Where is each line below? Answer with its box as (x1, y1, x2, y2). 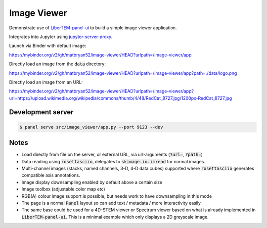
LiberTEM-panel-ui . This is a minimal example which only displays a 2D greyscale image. (21, 214, 209, 220)
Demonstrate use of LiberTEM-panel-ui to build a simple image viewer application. (9, 25, 177, 31)
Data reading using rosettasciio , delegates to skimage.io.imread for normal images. (21, 158, 205, 164)
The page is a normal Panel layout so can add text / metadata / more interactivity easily (21, 200, 201, 206)
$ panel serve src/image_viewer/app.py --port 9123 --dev (19, 124, 163, 130)
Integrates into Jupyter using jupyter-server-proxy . (9, 34, 113, 40)
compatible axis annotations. (21, 172, 80, 178)
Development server (9, 108, 74, 116)
